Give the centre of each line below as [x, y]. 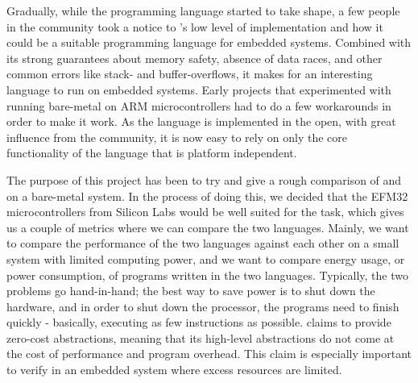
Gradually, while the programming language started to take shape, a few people [203, 10]
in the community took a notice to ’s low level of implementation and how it [195, 26]
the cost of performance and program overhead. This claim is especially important [209, 354]
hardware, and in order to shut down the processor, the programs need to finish [203, 306]
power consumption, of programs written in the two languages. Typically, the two [207, 275]
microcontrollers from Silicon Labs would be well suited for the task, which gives [205, 212]
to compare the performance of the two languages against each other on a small [203, 243]
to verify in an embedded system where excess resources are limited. [174, 370]
